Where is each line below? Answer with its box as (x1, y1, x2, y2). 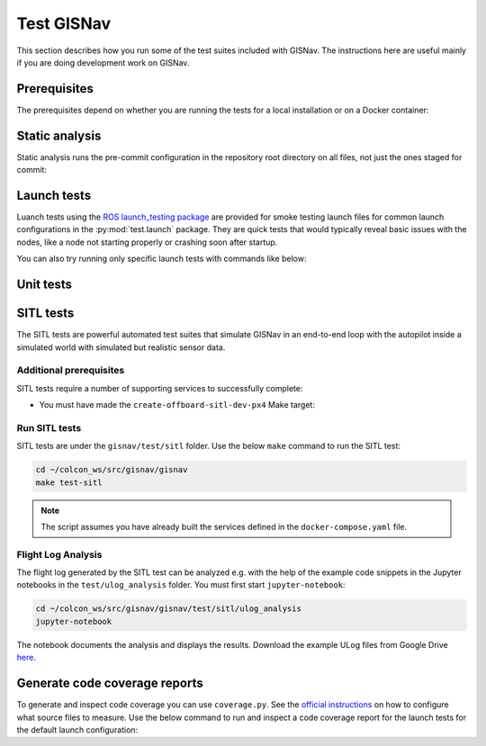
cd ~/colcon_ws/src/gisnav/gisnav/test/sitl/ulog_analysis (35, 604, 301, 614)
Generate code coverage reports (16, 676, 203, 691)
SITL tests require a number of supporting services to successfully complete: (16, 382, 303, 393)
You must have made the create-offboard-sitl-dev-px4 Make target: (39, 400, 315, 410)
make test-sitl (35, 477, 103, 488)
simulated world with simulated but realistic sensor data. (16, 342, 226, 353)
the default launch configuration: (16, 724, 139, 735)
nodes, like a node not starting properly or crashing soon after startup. (16, 237, 278, 247)
